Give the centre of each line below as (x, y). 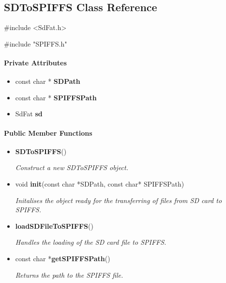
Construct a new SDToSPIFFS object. (72, 167)
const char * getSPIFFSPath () (63, 258)
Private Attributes (35, 62)
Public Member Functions (48, 133)
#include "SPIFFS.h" (36, 43)
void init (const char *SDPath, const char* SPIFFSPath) (100, 183)
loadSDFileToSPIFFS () (54, 226)
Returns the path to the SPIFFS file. (69, 275)
